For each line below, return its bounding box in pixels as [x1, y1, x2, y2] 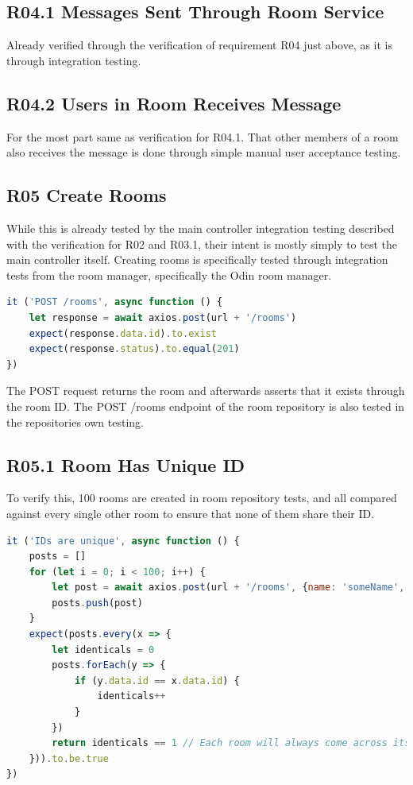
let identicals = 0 [52, 644, 155, 655]
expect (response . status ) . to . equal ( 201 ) [29, 343, 240, 355]
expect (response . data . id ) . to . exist [29, 327, 217, 339]
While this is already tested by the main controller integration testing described [6, 219, 395, 236]
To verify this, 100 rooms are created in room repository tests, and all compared [6, 489, 397, 506]
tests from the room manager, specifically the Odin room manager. [6, 266, 332, 283]
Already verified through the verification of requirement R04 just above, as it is [6, 37, 393, 53]
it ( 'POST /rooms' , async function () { [6, 296, 223, 308]
